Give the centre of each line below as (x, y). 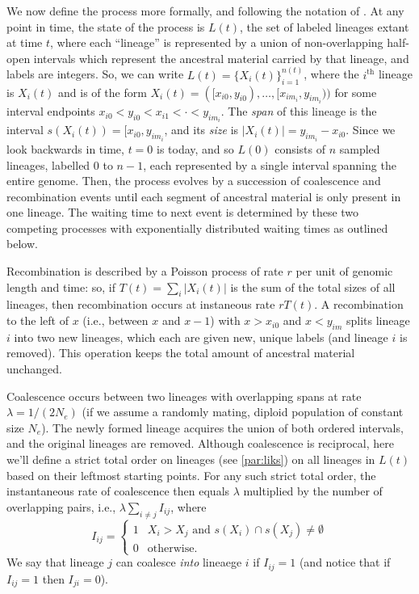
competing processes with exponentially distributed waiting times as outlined (197, 227)
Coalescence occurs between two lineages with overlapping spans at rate (184, 396)
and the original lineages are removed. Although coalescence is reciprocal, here (200, 443)
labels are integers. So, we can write (95, 74)
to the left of (38, 320)
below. (22, 244)
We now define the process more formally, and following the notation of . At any (205, 11)
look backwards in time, (65, 148)
